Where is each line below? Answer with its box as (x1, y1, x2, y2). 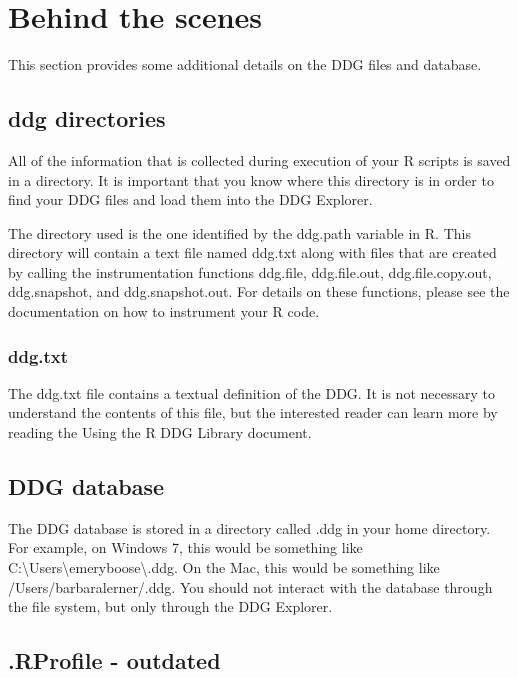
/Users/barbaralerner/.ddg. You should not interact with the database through (8, 576, 493, 597)
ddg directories (8, 103, 166, 134)
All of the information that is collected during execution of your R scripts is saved (8, 149, 511, 170)
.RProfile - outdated (8, 645, 221, 676)
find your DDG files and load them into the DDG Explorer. (8, 189, 373, 210)
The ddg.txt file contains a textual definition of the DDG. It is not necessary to (8, 382, 495, 403)
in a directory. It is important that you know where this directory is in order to (8, 169, 494, 190)
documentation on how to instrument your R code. (8, 301, 320, 322)
